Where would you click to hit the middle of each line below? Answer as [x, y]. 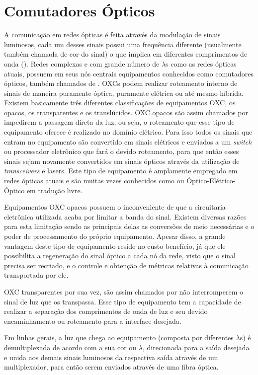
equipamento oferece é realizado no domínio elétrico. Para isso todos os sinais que [128, 132]
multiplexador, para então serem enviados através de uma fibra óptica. [111, 367]
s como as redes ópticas [201, 63]
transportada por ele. [36, 275]
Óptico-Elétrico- [211, 181]
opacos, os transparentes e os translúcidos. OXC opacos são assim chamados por [126, 112]
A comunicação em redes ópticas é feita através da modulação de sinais [112, 35]
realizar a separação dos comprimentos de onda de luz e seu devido [106, 311]
